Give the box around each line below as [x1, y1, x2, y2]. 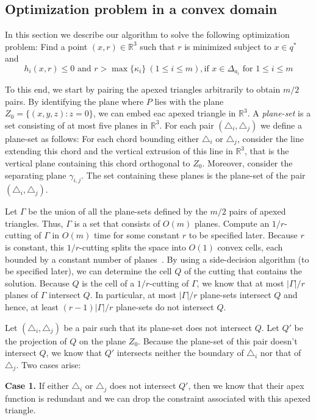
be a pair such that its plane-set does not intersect [63, 321, 253, 333]
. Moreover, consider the [202, 156, 293, 169]
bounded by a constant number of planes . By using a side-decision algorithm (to [5, 252, 309, 265]
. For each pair [159, 118, 214, 131]
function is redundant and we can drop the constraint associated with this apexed [5, 391, 311, 404]
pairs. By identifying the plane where [5, 94, 144, 107]
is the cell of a [82, 276, 135, 289]
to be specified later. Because [189, 229, 298, 241]
